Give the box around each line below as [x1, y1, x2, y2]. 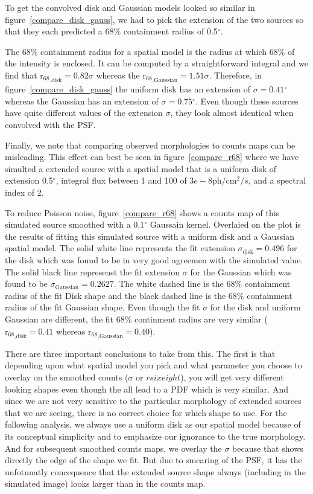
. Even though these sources [195, 94, 299, 107]
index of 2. [5, 185, 44, 198]
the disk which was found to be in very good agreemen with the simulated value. [5, 253, 303, 266]
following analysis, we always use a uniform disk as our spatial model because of [5, 418, 301, 431]
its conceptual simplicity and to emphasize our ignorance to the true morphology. [5, 429, 306, 442]
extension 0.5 [5, 174, 53, 187]
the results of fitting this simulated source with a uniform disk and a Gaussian [5, 229, 294, 242]
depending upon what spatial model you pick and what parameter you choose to [5, 359, 302, 371]
